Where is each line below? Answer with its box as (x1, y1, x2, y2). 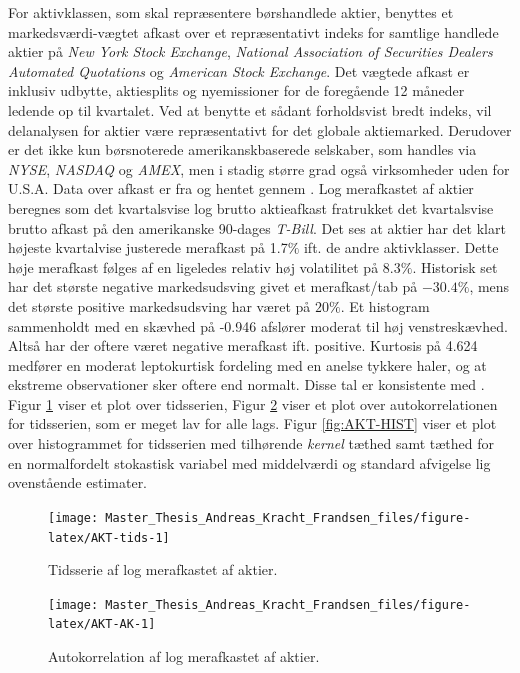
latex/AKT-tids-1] (48, 530, 170, 545)
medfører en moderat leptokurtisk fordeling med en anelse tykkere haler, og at (8, 354, 487, 375)
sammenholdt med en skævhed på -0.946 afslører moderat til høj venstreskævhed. (8, 315, 508, 336)
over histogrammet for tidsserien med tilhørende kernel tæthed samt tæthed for (8, 433, 495, 454)
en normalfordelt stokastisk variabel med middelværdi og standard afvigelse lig (8, 452, 491, 473)
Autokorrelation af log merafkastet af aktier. (48, 646, 320, 667)
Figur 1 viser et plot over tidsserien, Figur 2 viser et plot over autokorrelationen (8, 393, 498, 414)
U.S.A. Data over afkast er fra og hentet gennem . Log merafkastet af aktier (8, 178, 474, 199)
